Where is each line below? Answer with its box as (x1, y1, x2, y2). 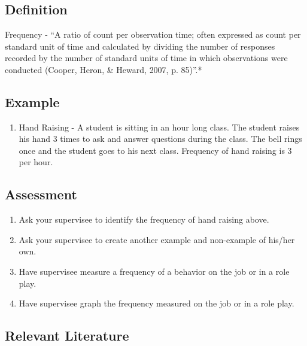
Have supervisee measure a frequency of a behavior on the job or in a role (19, 265, 290, 277)
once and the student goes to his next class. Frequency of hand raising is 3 (19, 144, 292, 156)
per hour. (19, 156, 53, 168)
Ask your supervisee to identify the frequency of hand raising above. (19, 213, 269, 226)
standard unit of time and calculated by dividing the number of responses (5, 40, 275, 52)
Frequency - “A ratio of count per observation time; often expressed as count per (5, 28, 301, 40)
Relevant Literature (5, 326, 129, 345)
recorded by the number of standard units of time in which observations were (5, 51, 288, 64)
